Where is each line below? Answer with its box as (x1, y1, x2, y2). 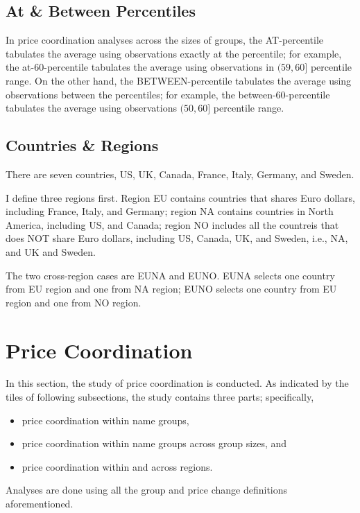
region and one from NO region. (6, 295, 142, 309)
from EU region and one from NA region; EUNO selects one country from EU (6, 281, 337, 296)
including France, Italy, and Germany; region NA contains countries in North (6, 204, 334, 218)
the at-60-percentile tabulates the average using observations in (6, 60, 274, 74)
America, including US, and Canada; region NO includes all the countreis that (6, 217, 339, 232)
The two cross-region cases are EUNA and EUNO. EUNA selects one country (6, 268, 335, 282)
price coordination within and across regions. (22, 459, 213, 473)
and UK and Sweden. (6, 244, 96, 259)
